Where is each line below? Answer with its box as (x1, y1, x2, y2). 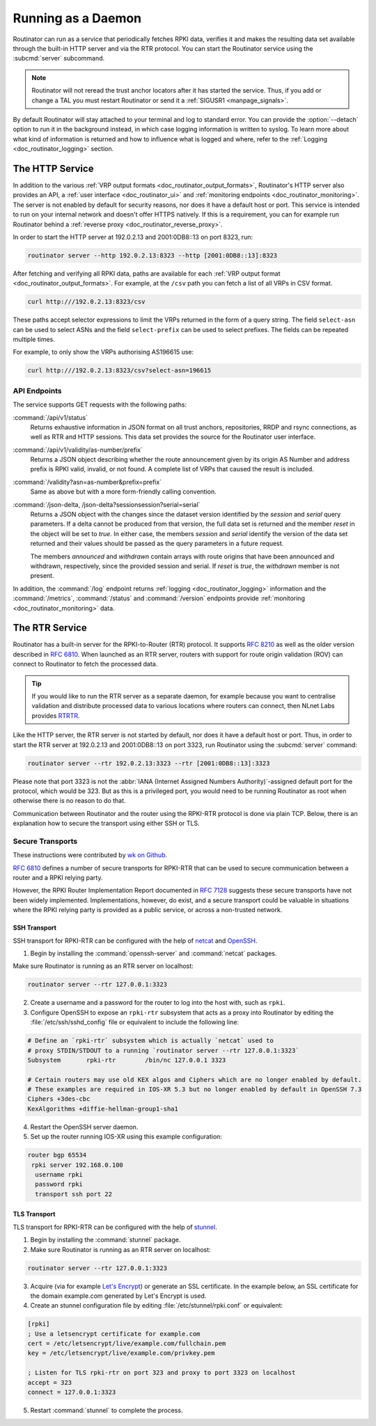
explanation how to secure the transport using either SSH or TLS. (13, 819, 200, 828)
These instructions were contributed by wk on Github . (13, 851, 168, 859)
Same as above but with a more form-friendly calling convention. (30, 487, 217, 496)
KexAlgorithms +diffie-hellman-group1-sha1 (27, 1104, 179, 1113)
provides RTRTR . (31, 711, 80, 720)
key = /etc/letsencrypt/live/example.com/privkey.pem (27, 1349, 215, 1357)
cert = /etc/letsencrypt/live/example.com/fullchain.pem (27, 1340, 226, 1347)
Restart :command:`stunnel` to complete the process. (30, 1407, 183, 1414)
